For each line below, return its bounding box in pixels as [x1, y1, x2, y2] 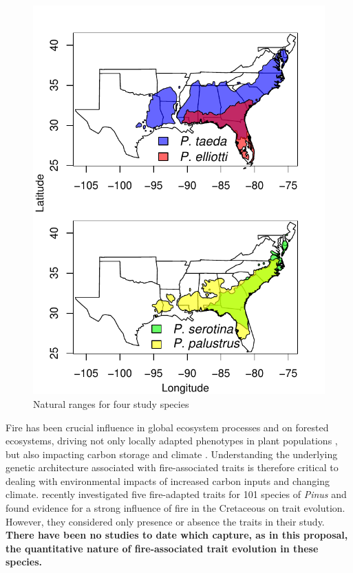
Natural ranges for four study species [33, 396, 189, 411]
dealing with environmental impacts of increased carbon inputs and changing [6, 473, 330, 488]
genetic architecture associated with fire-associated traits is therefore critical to [6, 460, 339, 475]
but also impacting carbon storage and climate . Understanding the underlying [6, 446, 338, 461]
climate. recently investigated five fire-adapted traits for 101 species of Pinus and [6, 487, 347, 501]
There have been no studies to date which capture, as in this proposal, [6, 528, 348, 542]
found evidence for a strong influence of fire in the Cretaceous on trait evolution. [6, 501, 345, 515]
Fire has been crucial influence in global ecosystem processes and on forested [6, 420, 329, 434]
